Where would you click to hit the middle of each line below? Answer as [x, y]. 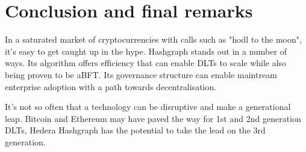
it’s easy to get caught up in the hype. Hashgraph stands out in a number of [146, 51]
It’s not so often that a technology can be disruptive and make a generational [148, 107]
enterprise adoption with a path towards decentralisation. [111, 86]
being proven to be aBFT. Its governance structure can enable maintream [141, 74]
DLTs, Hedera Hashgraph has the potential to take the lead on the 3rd [135, 130]
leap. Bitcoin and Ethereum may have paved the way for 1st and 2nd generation [153, 118]
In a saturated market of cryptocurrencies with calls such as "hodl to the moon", [153, 39]
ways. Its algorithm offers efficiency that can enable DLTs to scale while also [146, 63]
